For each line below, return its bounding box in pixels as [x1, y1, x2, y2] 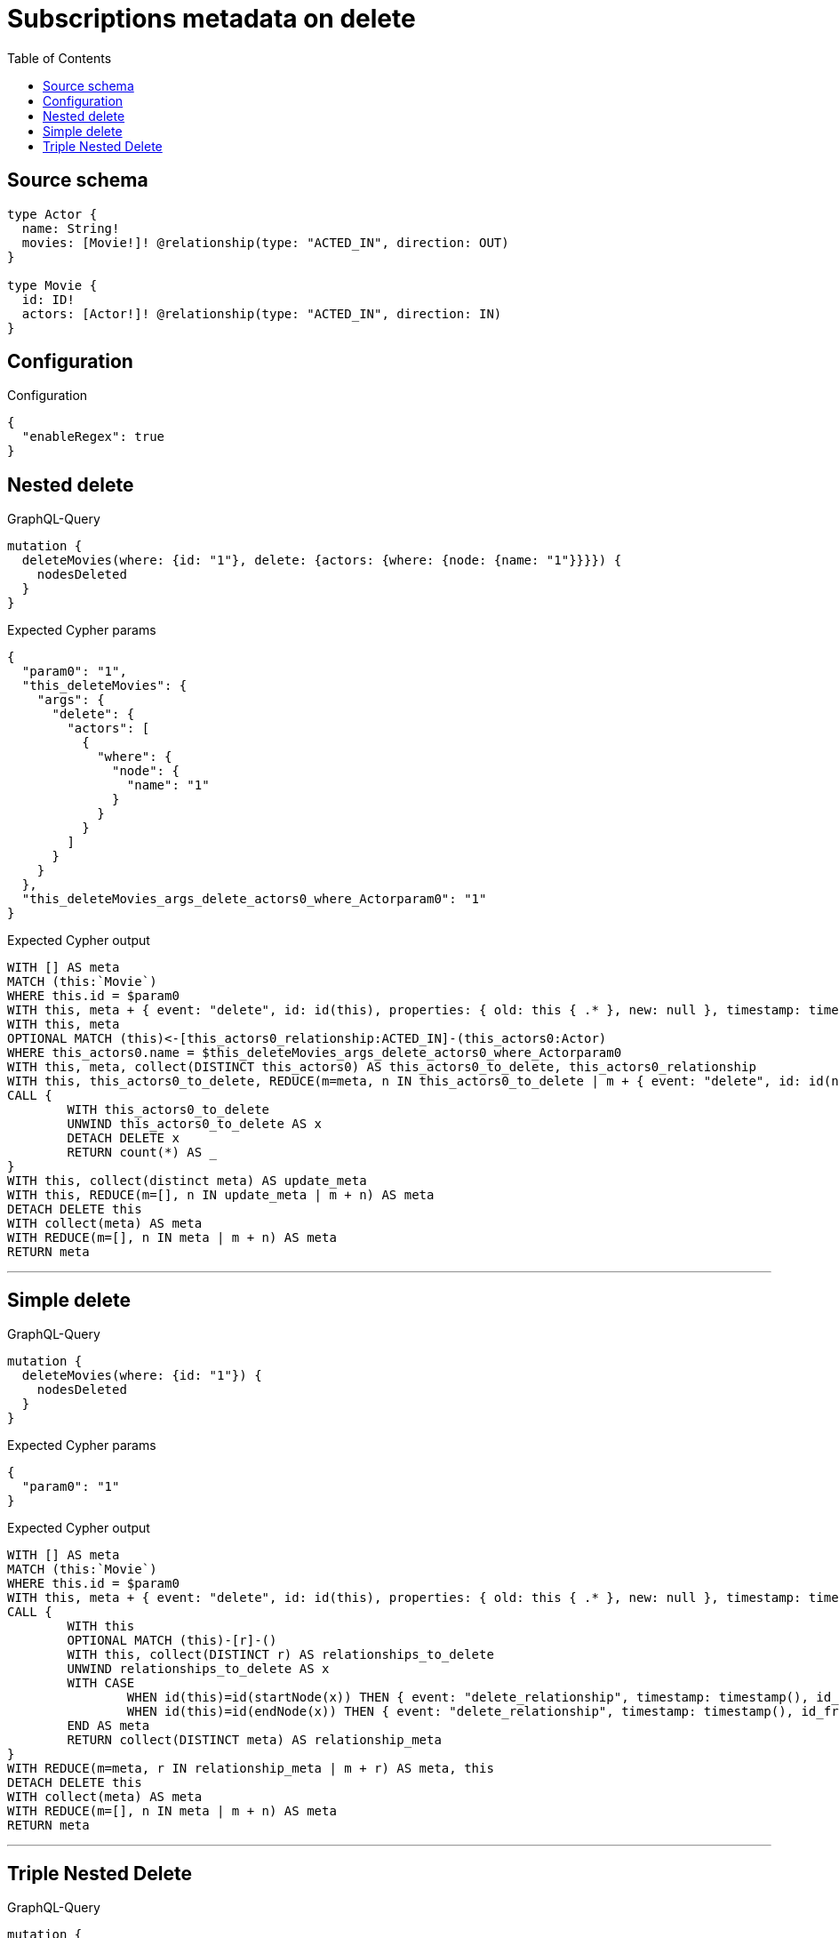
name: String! [21, 220, 120, 236]
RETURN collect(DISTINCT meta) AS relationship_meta [67, 1733, 442, 1748]
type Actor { [7, 206, 98, 221]
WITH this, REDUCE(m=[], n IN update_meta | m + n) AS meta [7, 1188, 435, 1203]
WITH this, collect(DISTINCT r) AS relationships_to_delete [67, 1647, 494, 1662]
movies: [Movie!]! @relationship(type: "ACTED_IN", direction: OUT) [21, 235, 509, 250]
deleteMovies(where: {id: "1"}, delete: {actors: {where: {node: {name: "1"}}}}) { [21, 553, 622, 568]
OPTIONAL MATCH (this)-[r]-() [67, 1633, 277, 1648]
